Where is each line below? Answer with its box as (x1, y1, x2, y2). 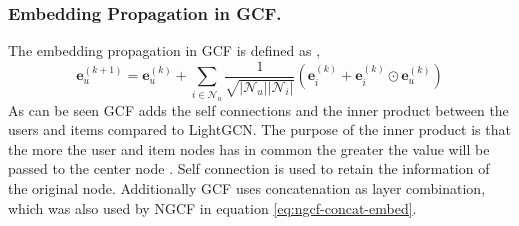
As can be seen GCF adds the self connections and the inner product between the (8, 99, 509, 120)
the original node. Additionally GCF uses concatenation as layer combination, (8, 177, 486, 198)
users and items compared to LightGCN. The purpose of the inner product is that (8, 119, 511, 140)
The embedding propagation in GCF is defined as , (8, 40, 321, 61)
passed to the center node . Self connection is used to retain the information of (8, 158, 490, 179)
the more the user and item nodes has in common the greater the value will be (8, 138, 490, 159)
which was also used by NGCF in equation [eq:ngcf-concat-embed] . (8, 197, 417, 218)
